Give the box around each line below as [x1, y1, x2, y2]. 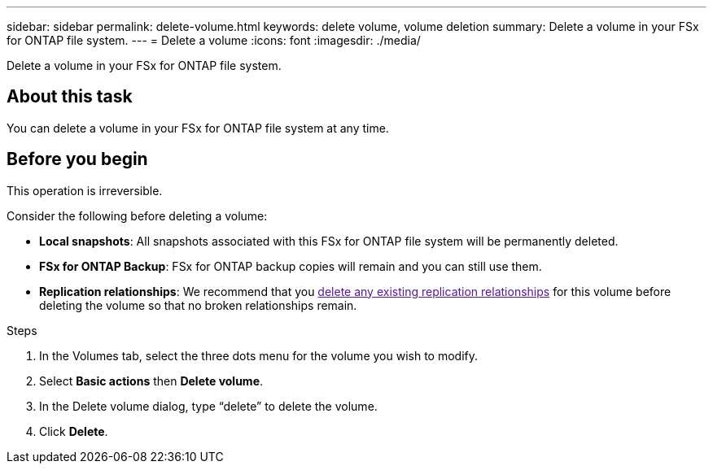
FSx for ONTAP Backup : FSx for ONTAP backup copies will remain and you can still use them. [39, 259, 542, 273]
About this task [7, 86, 133, 107]
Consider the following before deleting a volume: [7, 208, 268, 223]
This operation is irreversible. [7, 183, 163, 198]
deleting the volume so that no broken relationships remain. [39, 298, 357, 312]
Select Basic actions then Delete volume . [39, 373, 264, 388]
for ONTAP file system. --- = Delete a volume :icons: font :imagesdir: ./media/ [7, 33, 421, 47]
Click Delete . [39, 424, 108, 438]
